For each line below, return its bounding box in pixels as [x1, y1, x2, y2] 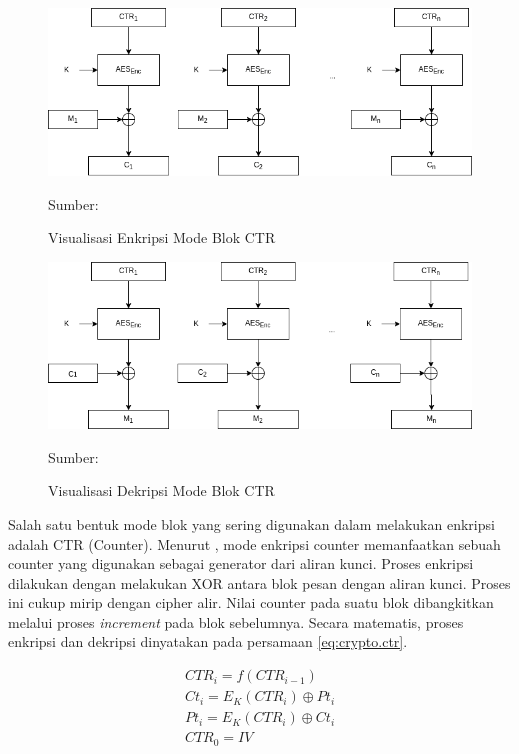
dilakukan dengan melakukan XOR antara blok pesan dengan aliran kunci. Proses [8, 572, 511, 593]
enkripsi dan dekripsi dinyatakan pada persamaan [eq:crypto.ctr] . [8, 631, 408, 652]
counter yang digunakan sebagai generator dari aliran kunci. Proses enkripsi [8, 553, 474, 574]
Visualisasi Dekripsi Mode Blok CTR [48, 480, 275, 501]
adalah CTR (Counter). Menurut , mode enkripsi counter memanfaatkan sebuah [8, 533, 501, 554]
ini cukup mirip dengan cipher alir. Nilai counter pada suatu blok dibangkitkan [8, 592, 494, 613]
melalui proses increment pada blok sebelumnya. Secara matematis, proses [8, 611, 464, 632]
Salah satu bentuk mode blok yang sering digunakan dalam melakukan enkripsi [8, 513, 495, 534]
